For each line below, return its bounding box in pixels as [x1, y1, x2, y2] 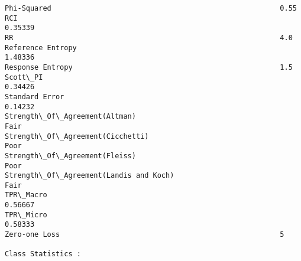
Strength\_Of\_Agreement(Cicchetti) [5, 132, 149, 141]
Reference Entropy [5, 43, 77, 52]
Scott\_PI [5, 73, 43, 81]
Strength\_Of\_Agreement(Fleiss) [5, 151, 136, 160]
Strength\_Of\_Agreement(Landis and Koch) [5, 171, 174, 180]
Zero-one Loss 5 [5, 230, 284, 239]
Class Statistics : [5, 250, 81, 259]
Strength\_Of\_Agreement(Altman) [5, 112, 136, 121]
